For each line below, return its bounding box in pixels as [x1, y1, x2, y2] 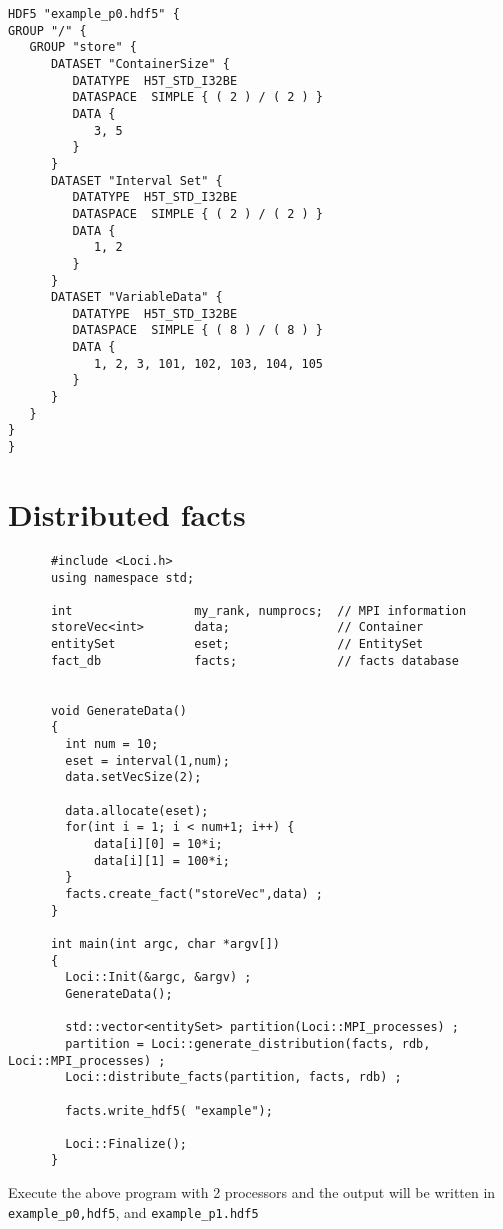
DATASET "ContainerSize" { [50, 56, 230, 71]
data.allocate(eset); [65, 803, 209, 818]
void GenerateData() [50, 703, 187, 718]
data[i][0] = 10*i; [93, 837, 223, 851]
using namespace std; [50, 570, 195, 585]
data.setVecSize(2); [65, 770, 202, 785]
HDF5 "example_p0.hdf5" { [8, 7, 180, 21]
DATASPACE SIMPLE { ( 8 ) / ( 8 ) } [72, 323, 323, 338]
